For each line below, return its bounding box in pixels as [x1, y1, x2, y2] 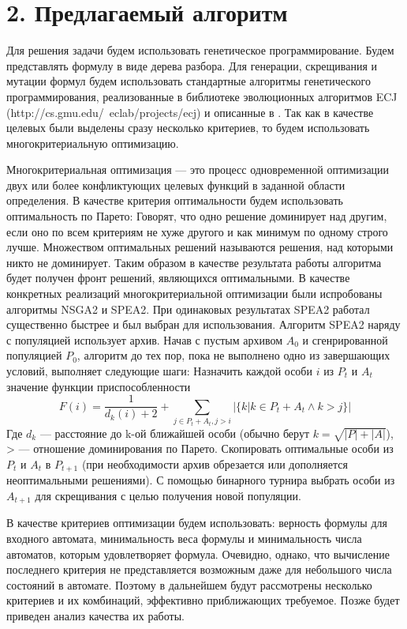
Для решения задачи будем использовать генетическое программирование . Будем [6, 42, 394, 58]
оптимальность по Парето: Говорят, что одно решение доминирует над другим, [6, 208, 387, 224]
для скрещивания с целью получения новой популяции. [35, 488, 301, 504]
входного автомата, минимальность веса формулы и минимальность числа [6, 530, 362, 547]
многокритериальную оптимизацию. [6, 134, 179, 151]
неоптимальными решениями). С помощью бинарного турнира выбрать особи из [6, 472, 395, 488]
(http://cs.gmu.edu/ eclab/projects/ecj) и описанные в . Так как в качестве [6, 104, 374, 120]
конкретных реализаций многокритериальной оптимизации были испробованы [6, 285, 383, 302]
